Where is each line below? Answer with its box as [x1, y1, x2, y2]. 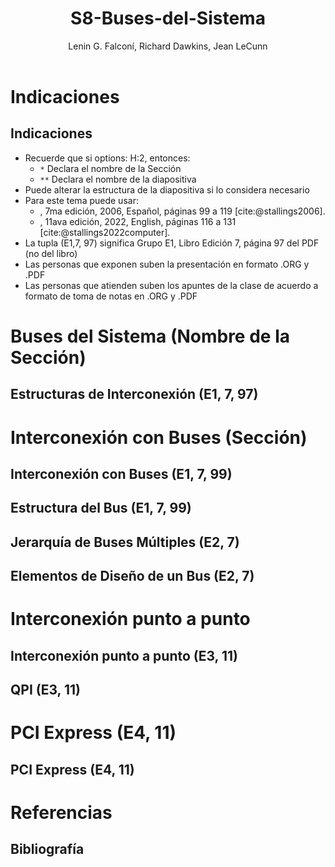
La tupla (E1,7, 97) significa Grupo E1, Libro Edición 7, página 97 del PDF [24, 237, 320, 249]
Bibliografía [10, 841, 85, 858]
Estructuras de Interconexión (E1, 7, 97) [10, 386, 259, 403]
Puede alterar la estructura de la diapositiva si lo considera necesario [24, 183, 310, 196]
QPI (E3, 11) [10, 682, 81, 699]
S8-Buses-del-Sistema [70, 7, 266, 30]
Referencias [10, 801, 113, 824]
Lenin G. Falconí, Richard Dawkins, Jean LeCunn [68, 40, 268, 52]
